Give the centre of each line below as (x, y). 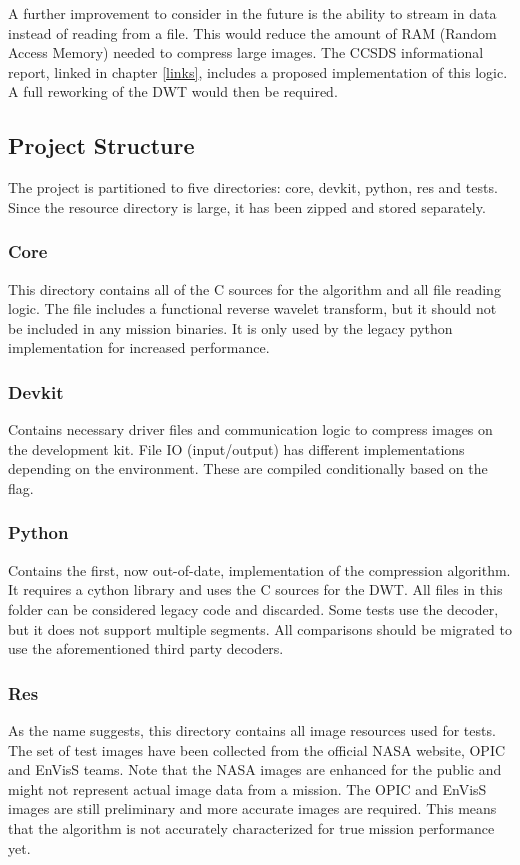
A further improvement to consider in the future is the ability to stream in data (252, 13)
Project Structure (101, 145)
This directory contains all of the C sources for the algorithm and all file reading (254, 288)
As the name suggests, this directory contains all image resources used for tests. (252, 729)
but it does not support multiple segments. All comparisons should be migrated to (260, 628)
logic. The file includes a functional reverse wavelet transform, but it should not (252, 308)
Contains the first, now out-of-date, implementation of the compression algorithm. (259, 569)
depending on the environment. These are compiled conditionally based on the (248, 468)
